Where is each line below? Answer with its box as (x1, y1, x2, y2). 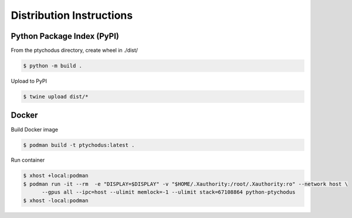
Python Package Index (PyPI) (11, 31, 120, 41)
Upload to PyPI (11, 78, 47, 85)
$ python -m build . (23, 62, 82, 69)
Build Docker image (11, 126, 59, 133)
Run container (11, 156, 45, 164)
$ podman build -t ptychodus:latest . (23, 142, 135, 148)
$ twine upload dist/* (23, 93, 89, 100)
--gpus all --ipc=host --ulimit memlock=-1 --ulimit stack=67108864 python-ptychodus (42, 189, 296, 196)
